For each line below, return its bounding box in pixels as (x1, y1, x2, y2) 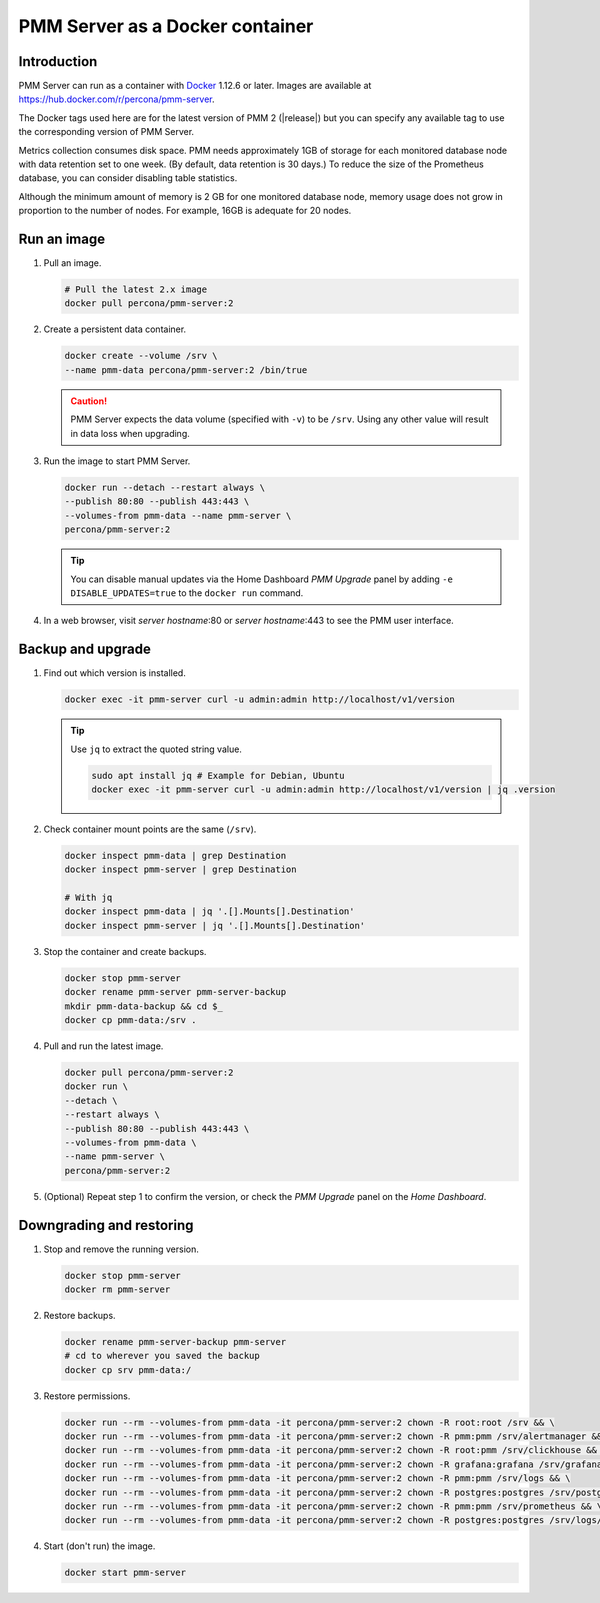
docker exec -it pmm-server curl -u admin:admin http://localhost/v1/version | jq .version (91, 783, 556, 795)
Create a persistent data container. (43, 323, 187, 335)
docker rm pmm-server (64, 1283, 171, 1295)
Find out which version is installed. (43, 667, 187, 679)
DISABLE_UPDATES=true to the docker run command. (70, 586, 304, 599)
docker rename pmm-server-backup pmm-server (64, 1336, 287, 1347)
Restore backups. (43, 1309, 116, 1321)
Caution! (70, 395, 108, 407)
